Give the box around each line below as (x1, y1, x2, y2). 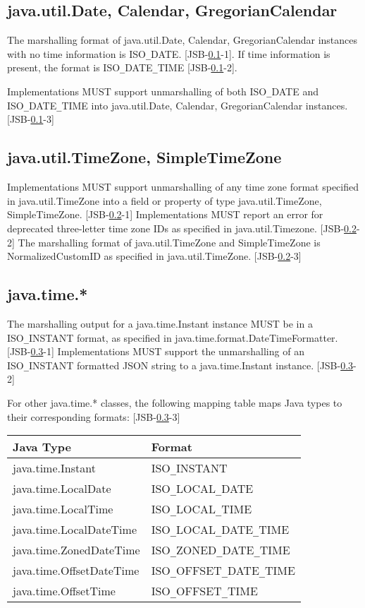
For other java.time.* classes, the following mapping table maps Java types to (7, 395, 342, 410)
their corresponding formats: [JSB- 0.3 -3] (7, 409, 180, 424)
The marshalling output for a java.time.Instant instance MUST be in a (7, 316, 313, 330)
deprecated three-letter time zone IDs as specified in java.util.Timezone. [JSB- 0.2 (7, 221, 357, 235)
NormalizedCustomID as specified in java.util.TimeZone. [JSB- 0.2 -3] (7, 249, 302, 263)
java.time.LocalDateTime (13, 521, 137, 538)
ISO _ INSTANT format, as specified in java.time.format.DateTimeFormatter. (7, 330, 338, 345)
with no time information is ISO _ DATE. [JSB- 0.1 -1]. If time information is (7, 46, 330, 61)
